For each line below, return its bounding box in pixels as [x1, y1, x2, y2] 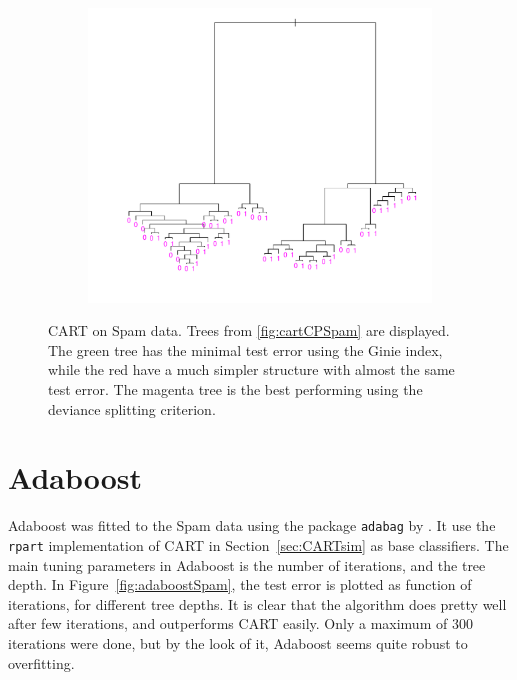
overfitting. [8, 652, 75, 673]
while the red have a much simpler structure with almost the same [48, 359, 455, 380]
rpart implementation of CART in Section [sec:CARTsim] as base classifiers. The [8, 534, 509, 555]
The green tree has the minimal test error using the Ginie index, [48, 339, 443, 360]
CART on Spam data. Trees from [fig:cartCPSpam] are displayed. [48, 320, 450, 341]
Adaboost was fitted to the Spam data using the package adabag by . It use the [8, 515, 496, 536]
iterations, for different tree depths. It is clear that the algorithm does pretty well [8, 593, 507, 614]
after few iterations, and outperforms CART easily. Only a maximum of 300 [8, 613, 473, 634]
